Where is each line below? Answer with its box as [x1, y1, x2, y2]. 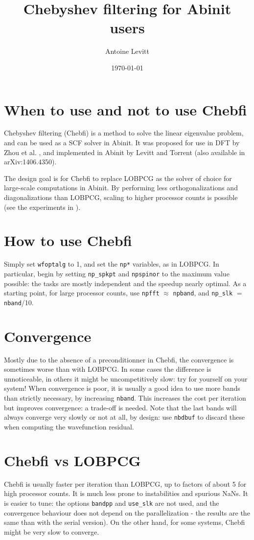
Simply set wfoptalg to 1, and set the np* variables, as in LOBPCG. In [4, 259, 219, 269]
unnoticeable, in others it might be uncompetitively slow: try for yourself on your [4, 373, 248, 383]
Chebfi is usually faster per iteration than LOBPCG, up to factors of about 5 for [4, 478, 247, 489]
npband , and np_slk [173, 288, 233, 298]
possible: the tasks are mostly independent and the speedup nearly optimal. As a [4, 278, 247, 288]
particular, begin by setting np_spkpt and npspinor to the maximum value [4, 268, 230, 278]
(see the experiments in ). [4, 202, 81, 212]
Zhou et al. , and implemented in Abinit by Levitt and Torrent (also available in [4, 147, 245, 157]
